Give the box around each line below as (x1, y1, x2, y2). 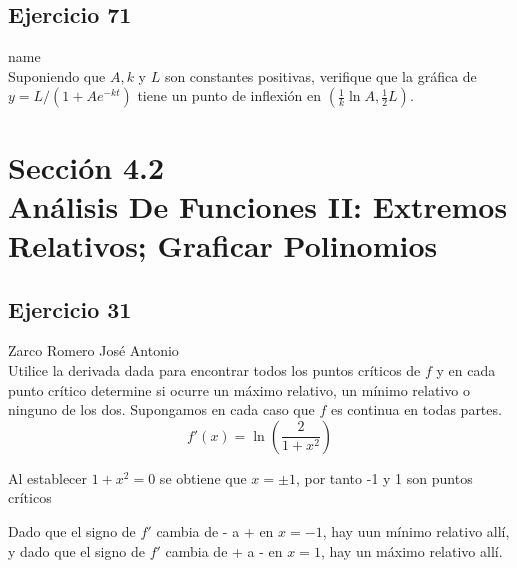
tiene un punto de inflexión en (137, 85, 322, 106)
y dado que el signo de (8, 540, 145, 561)
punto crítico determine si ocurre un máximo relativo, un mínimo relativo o (8, 379, 470, 400)
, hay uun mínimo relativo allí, (322, 520, 510, 541)
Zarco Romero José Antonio (8, 340, 179, 361)
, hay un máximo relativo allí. (320, 540, 503, 561)
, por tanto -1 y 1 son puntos (295, 467, 473, 488)
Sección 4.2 (8, 146, 165, 187)
